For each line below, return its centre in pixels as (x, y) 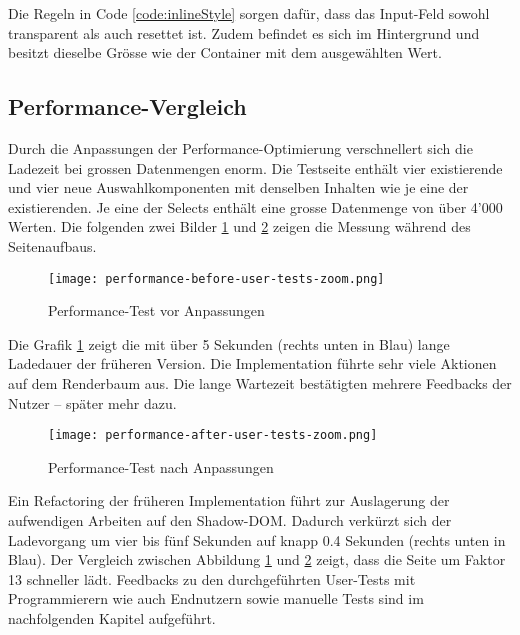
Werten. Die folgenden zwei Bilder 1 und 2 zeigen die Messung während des (239, 226)
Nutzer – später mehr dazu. (92, 402)
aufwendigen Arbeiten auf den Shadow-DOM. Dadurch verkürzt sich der (230, 520)
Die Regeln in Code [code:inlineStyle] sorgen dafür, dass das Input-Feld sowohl (249, 13)
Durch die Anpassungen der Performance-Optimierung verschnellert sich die (240, 147)
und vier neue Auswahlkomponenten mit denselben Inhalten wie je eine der (238, 187)
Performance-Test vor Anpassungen (156, 310)
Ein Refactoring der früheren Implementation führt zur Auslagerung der (229, 500)
